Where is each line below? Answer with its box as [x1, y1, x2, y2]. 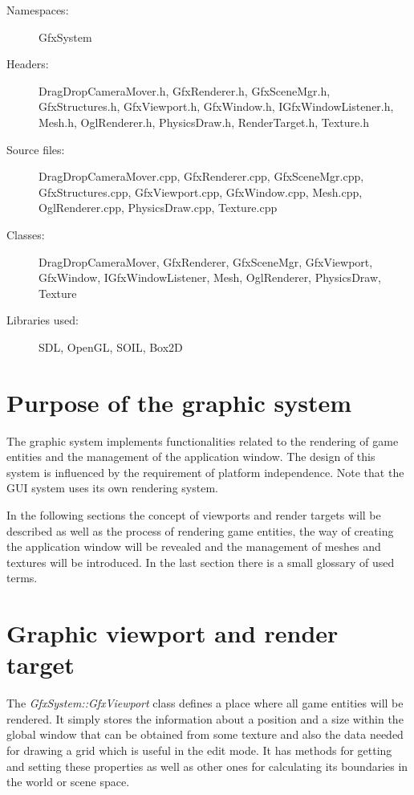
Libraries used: [6, 312, 79, 328]
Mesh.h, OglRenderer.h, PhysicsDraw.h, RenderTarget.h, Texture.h [39, 113, 369, 130]
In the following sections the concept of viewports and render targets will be [6, 507, 381, 523]
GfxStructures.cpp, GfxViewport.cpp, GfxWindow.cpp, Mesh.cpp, [39, 183, 363, 200]
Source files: [6, 141, 65, 157]
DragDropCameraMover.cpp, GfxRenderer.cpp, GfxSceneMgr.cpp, [39, 168, 364, 185]
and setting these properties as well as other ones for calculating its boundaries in [6, 757, 408, 774]
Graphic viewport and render [6, 617, 339, 650]
